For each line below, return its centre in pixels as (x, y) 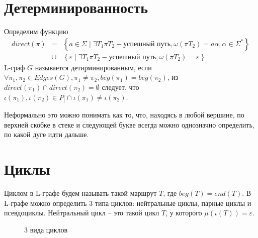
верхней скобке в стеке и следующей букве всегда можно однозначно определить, (129, 124)
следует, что (120, 87)
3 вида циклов (46, 229)
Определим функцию (36, 31)
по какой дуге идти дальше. (47, 134)
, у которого (184, 213)
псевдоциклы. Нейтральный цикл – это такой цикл (82, 213)
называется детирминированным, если (93, 67)
